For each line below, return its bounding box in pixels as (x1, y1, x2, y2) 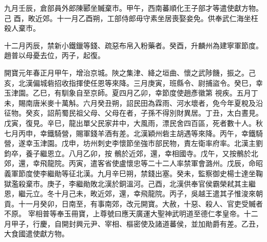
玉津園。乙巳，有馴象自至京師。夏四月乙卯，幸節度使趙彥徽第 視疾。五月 (4, 87, 251, 98)
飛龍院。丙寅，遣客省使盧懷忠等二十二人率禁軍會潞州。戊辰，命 (40, 158, 256, 169)
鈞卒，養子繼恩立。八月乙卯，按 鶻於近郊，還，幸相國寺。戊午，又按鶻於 (4, 147, 251, 158)
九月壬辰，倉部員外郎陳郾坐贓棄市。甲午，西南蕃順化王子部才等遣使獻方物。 (4, 3, 263, 13)
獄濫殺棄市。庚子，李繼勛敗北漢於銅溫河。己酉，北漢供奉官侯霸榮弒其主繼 (4, 178, 256, 189)
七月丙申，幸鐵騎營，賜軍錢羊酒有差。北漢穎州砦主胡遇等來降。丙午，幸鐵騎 (4, 127, 263, 138)
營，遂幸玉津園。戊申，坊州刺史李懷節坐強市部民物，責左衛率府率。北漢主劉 (4, 138, 263, 148)
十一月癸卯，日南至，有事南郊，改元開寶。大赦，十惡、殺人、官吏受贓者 (18, 198, 263, 209)
